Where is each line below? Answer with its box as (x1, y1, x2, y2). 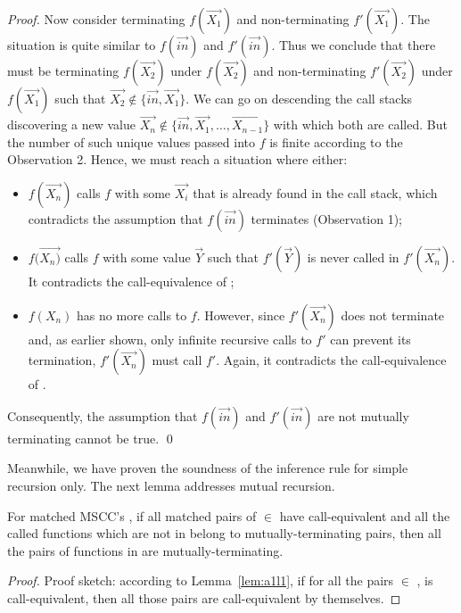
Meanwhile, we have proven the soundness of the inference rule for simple (7, 459, 408, 477)
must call (152, 351, 202, 369)
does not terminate (341, 305, 445, 324)
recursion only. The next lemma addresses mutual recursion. (7, 476, 335, 494)
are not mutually (317, 406, 409, 425)
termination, (28, 351, 96, 369)
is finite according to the (269, 132, 403, 151)
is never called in (307, 248, 399, 266)
